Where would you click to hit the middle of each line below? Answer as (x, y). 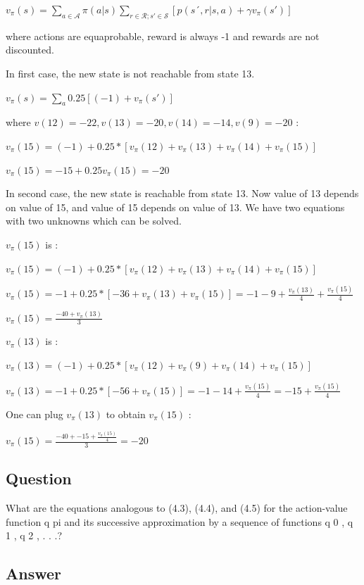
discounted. (30, 50)
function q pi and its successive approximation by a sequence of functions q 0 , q (180, 521)
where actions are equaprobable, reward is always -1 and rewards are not (163, 36)
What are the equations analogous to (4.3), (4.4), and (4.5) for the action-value (177, 508)
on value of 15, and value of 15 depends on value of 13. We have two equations (175, 207)
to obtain (126, 414)
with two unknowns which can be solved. (94, 221)
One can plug (34, 414)
